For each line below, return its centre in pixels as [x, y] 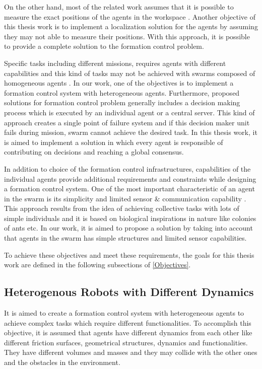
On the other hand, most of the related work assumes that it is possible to [119, 7]
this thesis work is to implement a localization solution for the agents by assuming [131, 26]
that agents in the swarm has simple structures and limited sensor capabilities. [125, 238]
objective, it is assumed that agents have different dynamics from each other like [128, 333]
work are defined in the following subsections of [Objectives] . [97, 265]
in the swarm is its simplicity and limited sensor [78, 198]
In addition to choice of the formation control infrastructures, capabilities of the [127, 168]
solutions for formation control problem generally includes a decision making [122, 102]
